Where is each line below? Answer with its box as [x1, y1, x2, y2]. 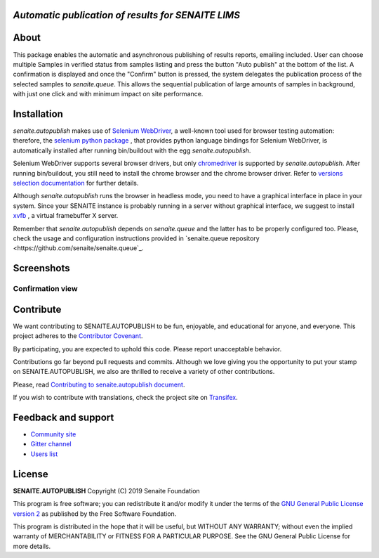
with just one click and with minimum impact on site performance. [13, 90, 204, 98]
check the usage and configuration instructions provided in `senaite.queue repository [13, 234, 260, 242]
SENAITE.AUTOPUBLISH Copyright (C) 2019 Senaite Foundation [13, 486, 200, 495]
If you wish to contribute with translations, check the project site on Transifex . [13, 394, 238, 402]
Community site [30, 430, 77, 439]
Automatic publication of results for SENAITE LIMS [13, 9, 240, 21]
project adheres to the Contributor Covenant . [13, 332, 143, 340]
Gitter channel [30, 440, 72, 448]
